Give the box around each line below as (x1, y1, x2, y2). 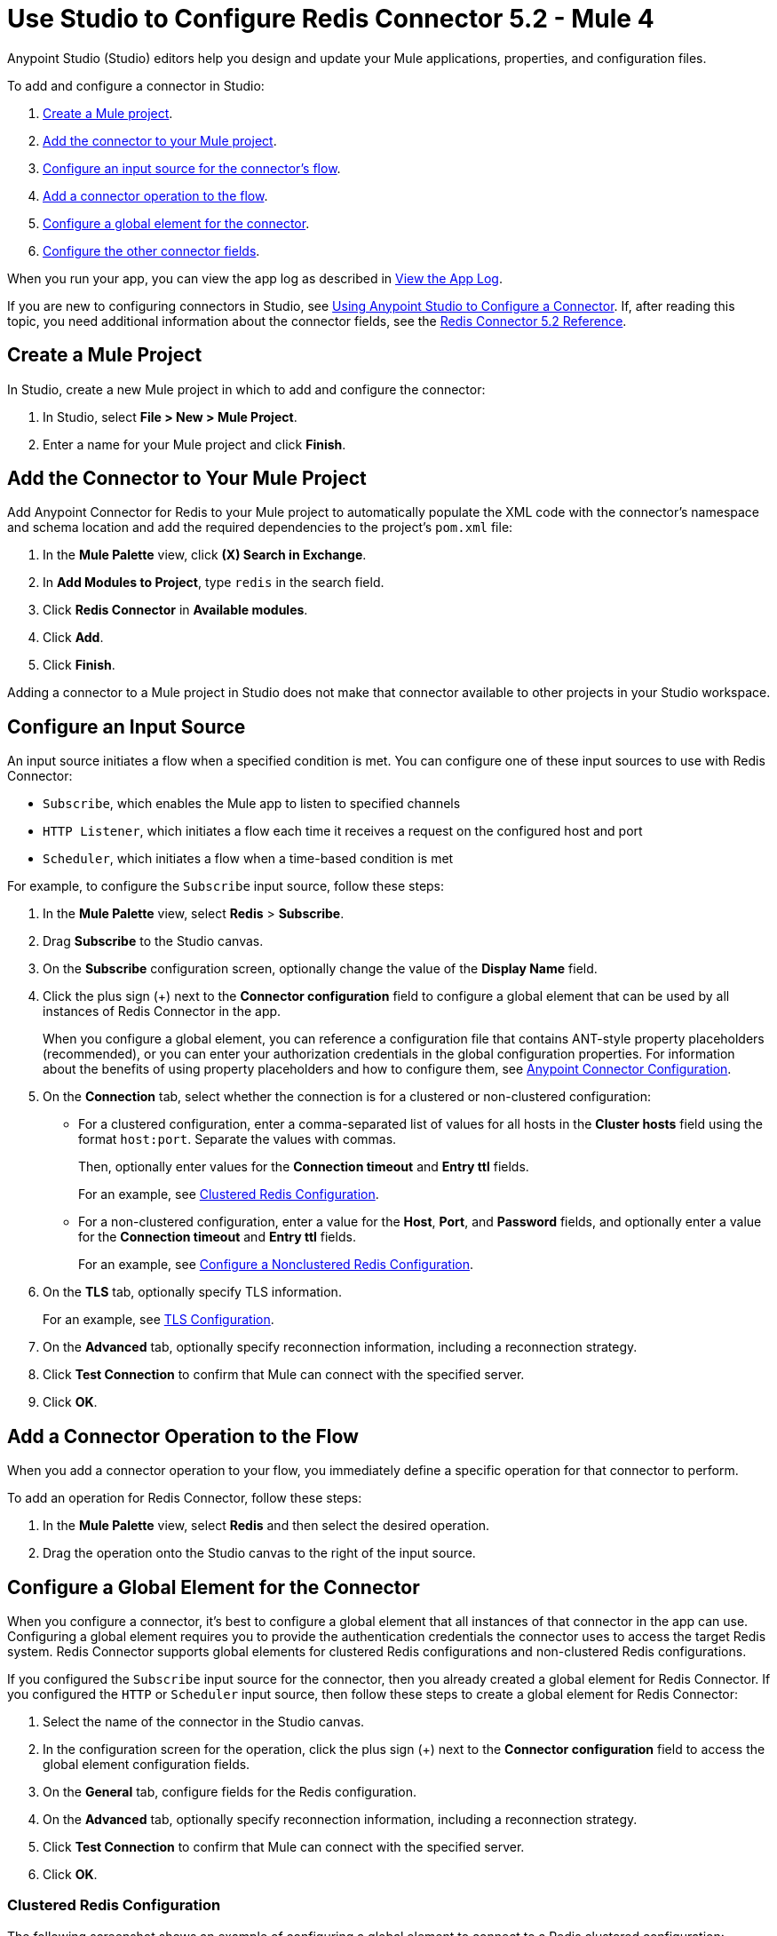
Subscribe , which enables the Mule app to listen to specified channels (43, 796, 461, 812)
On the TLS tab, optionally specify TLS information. (43, 1284, 342, 1300)
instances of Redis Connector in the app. (43, 1004, 281, 1020)
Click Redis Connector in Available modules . (43, 602, 308, 618)
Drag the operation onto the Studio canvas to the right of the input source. (43, 1545, 476, 1561)
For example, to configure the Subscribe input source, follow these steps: (7, 878, 445, 894)
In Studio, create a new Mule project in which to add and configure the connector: (7, 381, 486, 397)
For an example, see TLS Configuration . (43, 1312, 274, 1328)
